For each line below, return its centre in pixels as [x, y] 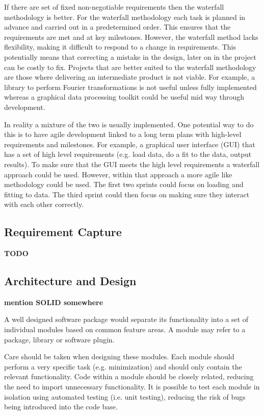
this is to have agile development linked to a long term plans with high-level [123, 134]
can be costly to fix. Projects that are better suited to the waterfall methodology [130, 67]
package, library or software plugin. [59, 339]
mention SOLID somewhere [54, 302]
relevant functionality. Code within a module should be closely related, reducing [129, 376]
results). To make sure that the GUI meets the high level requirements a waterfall [132, 164]
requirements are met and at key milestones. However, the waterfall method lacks [131, 37]
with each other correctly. [44, 204]
